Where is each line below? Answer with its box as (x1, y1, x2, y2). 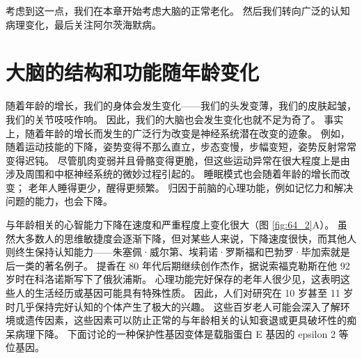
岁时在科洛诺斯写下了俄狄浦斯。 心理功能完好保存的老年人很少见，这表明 (6, 272, 340, 286)
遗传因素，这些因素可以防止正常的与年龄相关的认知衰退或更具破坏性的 (24, 313, 347, 327)
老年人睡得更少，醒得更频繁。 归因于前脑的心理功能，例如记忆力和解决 (28, 180, 354, 194)
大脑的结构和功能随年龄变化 (6, 58, 260, 86)
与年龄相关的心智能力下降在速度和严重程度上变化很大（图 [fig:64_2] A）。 (6, 217, 335, 232)
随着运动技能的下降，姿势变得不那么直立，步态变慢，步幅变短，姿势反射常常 (6, 139, 356, 154)
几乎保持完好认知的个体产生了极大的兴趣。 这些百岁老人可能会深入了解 (15, 299, 340, 313)
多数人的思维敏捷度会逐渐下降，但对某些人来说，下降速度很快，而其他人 (24, 231, 356, 245)
